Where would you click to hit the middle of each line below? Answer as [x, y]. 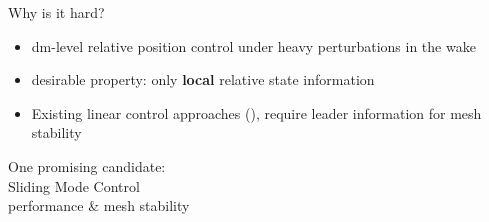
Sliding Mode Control [74, 185]
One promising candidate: [87, 165]
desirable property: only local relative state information [203, 79]
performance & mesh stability [99, 205]
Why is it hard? [56, 12]
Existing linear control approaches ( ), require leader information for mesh [256, 112]
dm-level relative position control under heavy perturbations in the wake [253, 45]
